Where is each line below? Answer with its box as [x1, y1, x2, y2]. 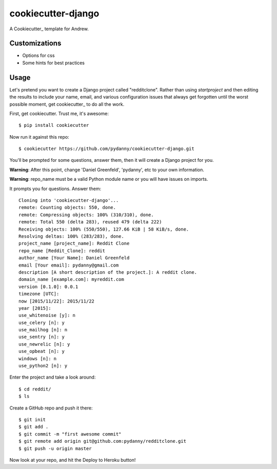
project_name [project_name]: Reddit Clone [18, 240, 130, 247]
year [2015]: [18, 305, 51, 311]
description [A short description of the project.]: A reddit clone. [18, 269, 197, 275]
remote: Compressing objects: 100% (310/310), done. [18, 212, 154, 218]
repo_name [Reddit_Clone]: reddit [18, 248, 105, 254]
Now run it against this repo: [9, 134, 69, 140]
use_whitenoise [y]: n [18, 312, 76, 318]
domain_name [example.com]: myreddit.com [18, 276, 124, 283]
